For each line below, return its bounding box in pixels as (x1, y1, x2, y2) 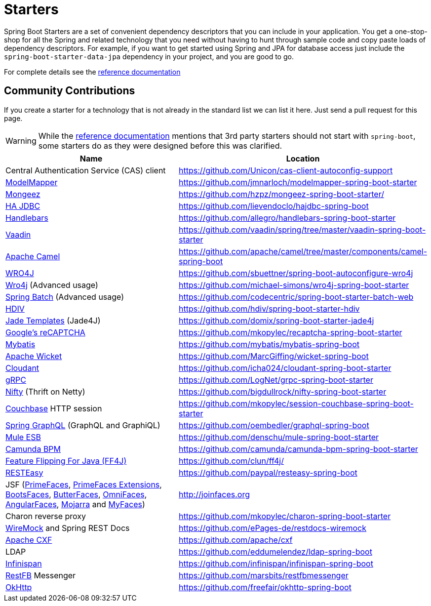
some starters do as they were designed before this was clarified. (38, 140, 282, 151)
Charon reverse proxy (5, 511, 86, 521)
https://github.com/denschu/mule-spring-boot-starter (179, 432, 379, 442)
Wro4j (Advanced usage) (5, 280, 98, 290)
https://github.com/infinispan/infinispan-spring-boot (179, 558, 373, 568)
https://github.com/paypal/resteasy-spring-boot (179, 467, 357, 478)
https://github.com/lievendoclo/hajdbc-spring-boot (179, 201, 369, 211)
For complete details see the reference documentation (4, 67, 181, 76)
